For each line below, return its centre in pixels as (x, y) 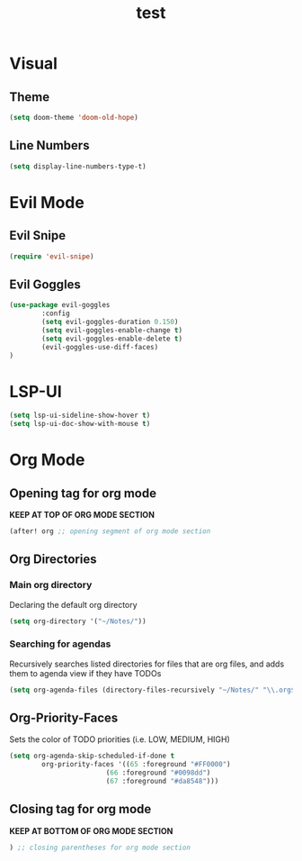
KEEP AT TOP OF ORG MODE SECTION (82, 515)
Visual (34, 63)
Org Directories (53, 560)
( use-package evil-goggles (60, 305)
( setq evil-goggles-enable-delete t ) (112, 339)
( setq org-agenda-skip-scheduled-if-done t (92, 756)
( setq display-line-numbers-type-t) (78, 166)
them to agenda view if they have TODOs (85, 673)
